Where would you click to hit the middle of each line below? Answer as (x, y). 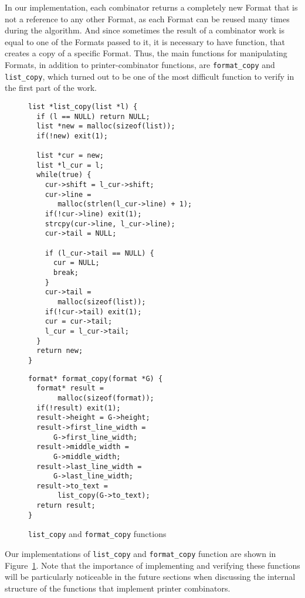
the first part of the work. (51, 88)
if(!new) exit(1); (72, 136)
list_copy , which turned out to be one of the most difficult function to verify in (150, 76)
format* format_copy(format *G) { (96, 378)
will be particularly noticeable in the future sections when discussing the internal (150, 577)
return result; (66, 506)
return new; (60, 351)
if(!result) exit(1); (79, 408)
